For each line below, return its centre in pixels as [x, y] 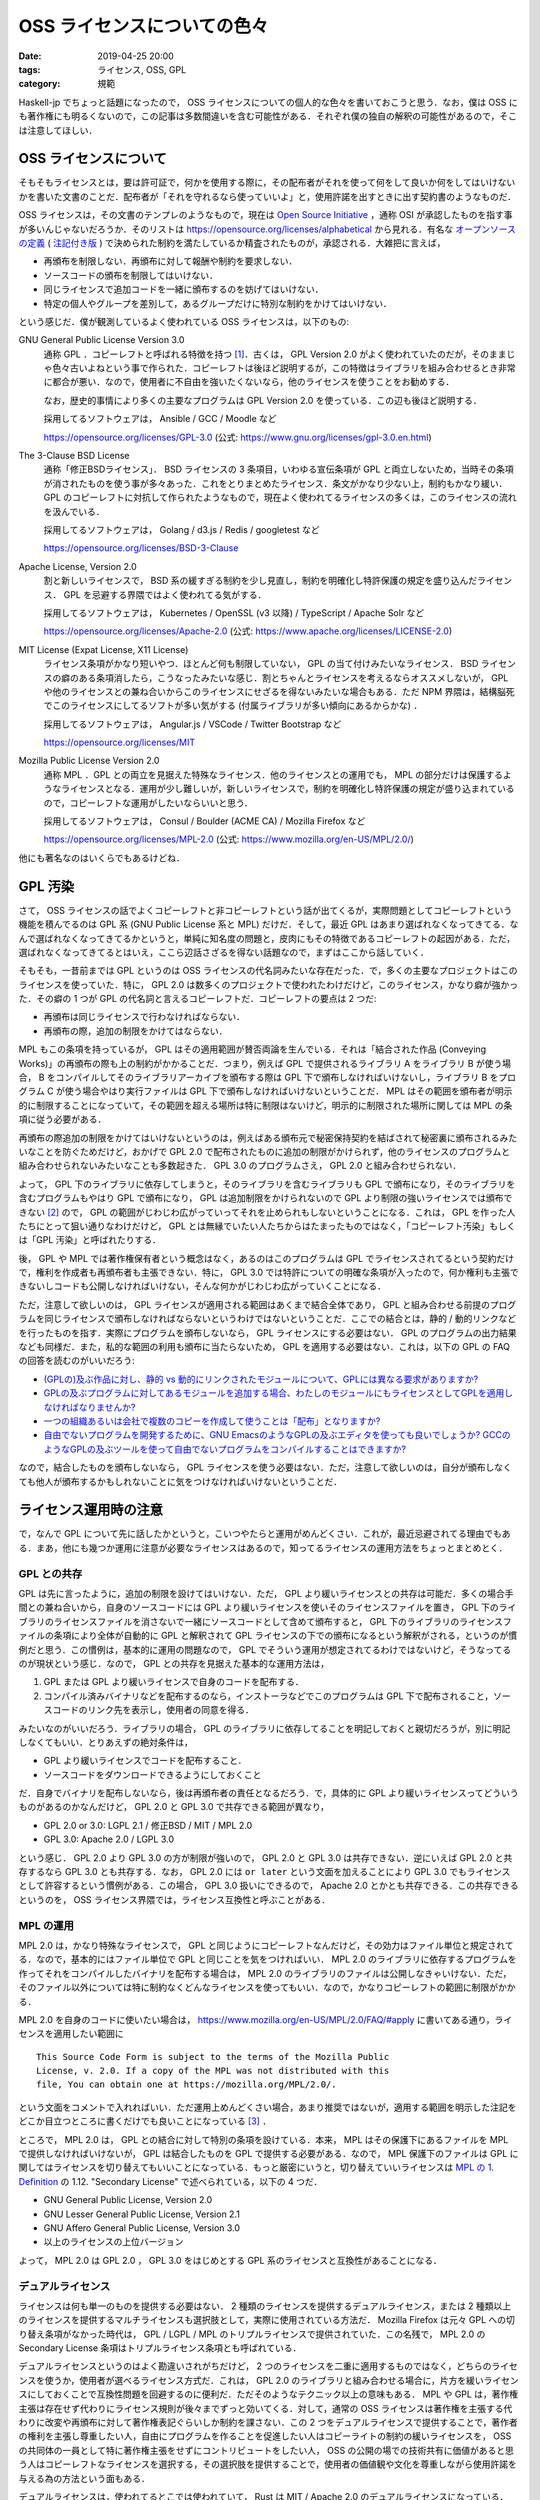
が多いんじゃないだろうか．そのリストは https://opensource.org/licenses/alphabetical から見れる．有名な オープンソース [267, 229]
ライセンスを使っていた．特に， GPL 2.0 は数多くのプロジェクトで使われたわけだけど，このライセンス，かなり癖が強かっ [268, 984]
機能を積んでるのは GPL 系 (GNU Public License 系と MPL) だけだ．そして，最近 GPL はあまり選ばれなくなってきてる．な [268, 924]
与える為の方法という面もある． [84, 2478]
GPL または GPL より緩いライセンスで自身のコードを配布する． [173, 1682]
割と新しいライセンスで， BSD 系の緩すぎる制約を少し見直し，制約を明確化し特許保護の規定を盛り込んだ [260, 581]
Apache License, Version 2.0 [77, 566]
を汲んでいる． [74, 511]
